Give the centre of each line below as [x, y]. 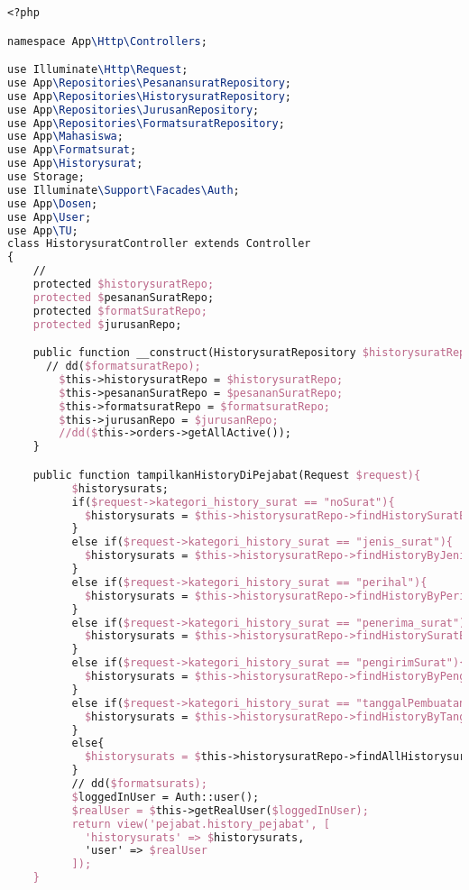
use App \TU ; [43, 230]
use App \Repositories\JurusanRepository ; [133, 110]
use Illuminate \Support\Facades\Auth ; [124, 190]
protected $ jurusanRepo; [107, 324]
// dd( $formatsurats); [139, 784]
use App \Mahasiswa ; [65, 137]
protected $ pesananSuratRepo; [124, 297]
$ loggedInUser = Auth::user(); [166, 797]
